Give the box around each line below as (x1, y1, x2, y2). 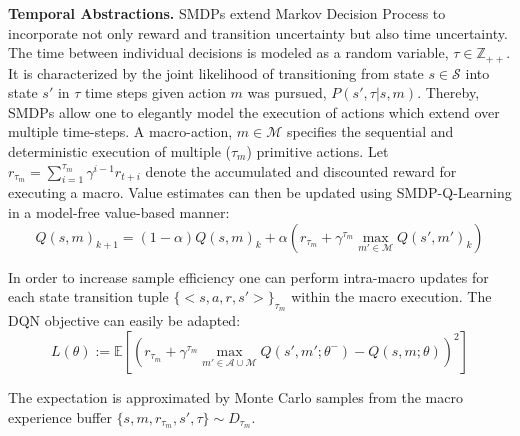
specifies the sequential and (286, 121, 454, 142)
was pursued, (247, 82, 327, 103)
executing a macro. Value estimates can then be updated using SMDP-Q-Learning (8, 182, 512, 203)
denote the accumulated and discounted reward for (145, 160, 457, 181)
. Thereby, (417, 82, 480, 103)
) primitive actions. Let (246, 141, 389, 162)
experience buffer (8, 406, 112, 427)
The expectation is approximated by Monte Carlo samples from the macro (8, 386, 463, 407)
